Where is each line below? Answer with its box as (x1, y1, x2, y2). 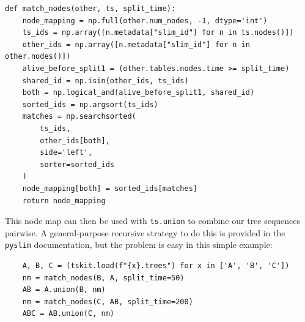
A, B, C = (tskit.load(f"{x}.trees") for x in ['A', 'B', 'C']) (22, 261, 290, 270)
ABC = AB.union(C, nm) (22, 309, 114, 318)
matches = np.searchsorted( (22, 112, 136, 121)
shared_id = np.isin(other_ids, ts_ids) (22, 76, 189, 85)
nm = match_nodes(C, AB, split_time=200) (22, 297, 193, 306)
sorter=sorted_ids (40, 160, 114, 169)
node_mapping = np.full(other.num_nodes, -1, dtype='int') (22, 16, 268, 25)
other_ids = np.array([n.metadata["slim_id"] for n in (22, 40, 250, 49)
